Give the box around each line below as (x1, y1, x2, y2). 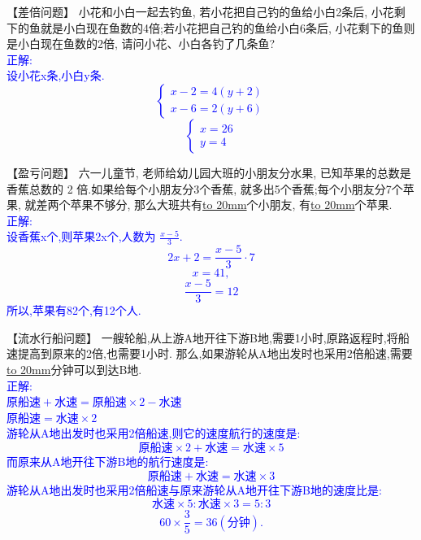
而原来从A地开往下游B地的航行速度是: (7, 453, 209, 470)
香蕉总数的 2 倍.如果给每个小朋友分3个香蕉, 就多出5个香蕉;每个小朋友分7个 (7, 180, 403, 197)
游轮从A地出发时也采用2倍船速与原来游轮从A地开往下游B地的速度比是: (7, 481, 382, 498)
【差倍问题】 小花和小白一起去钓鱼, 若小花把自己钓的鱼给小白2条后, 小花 (7, 3, 394, 20)
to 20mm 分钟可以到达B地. (7, 361, 142, 378)
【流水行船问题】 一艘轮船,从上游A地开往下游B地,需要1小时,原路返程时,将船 (7, 329, 410, 346)
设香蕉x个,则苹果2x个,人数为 (7, 228, 156, 245)
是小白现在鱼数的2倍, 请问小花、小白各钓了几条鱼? (7, 35, 276, 52)
